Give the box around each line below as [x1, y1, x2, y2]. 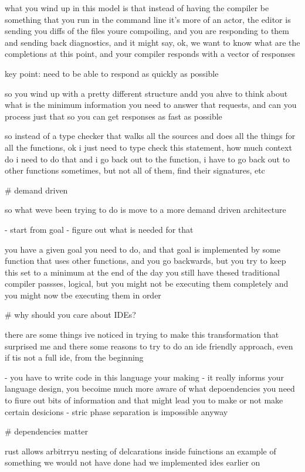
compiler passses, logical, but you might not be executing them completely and [5, 277, 289, 290]
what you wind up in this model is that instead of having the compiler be [5, 2, 269, 13]
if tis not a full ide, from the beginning [5, 351, 144, 364]
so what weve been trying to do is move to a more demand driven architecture [5, 203, 286, 216]
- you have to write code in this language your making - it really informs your [5, 371, 284, 383]
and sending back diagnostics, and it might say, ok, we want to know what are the [5, 36, 300, 48]
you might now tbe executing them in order [5, 288, 161, 301]
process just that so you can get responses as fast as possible [5, 110, 222, 122]
